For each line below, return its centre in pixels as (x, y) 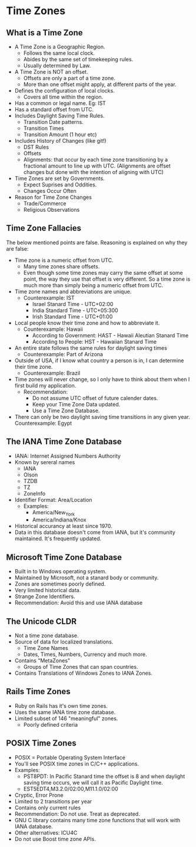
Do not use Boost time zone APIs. (55, 839)
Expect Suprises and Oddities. (60, 185)
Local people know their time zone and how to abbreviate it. (87, 323)
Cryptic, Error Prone (39, 795)
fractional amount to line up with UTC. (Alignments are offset (97, 166)
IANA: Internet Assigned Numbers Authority (67, 456)
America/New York (54, 513)
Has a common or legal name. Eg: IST (60, 103)
